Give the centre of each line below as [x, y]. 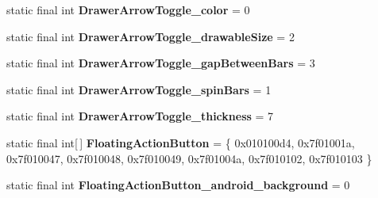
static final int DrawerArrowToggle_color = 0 [128, 10]
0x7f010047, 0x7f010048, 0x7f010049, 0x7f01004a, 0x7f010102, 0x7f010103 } [189, 158]
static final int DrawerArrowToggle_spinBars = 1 [139, 89]
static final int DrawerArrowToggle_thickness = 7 [140, 116]
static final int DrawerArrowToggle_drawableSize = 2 [150, 36]
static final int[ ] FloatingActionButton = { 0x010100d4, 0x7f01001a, [181, 142]
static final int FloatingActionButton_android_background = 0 [178, 185]
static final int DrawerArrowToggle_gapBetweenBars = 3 [161, 63]
